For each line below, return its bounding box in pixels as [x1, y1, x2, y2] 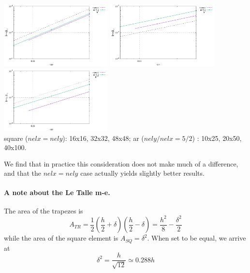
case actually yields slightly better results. [80, 168, 205, 178]
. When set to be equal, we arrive [147, 233, 246, 243]
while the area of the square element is [4, 233, 118, 243]
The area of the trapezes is [4, 205, 83, 215]
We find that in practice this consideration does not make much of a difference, [4, 158, 238, 168]
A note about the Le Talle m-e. [4, 187, 110, 197]
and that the [4, 168, 42, 178]
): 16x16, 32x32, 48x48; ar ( [62, 133, 144, 143]
